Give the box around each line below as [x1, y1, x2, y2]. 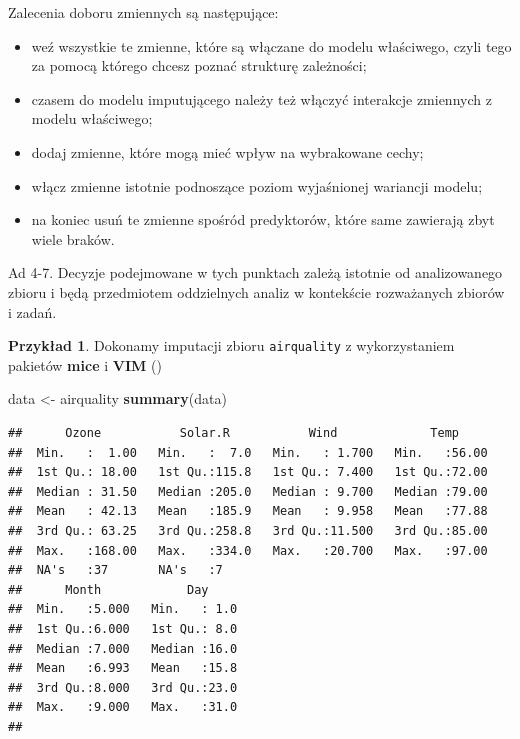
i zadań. [8, 301, 57, 322]
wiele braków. [31, 228, 115, 249]
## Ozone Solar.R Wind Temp [8, 425, 460, 440]
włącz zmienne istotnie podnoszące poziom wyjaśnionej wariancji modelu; [31, 175, 483, 196]
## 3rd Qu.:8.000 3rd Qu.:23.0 [8, 680, 238, 695]
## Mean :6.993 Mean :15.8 [8, 661, 238, 676]
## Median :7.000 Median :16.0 [8, 641, 238, 656]
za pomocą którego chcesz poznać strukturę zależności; [31, 55, 367, 76]
